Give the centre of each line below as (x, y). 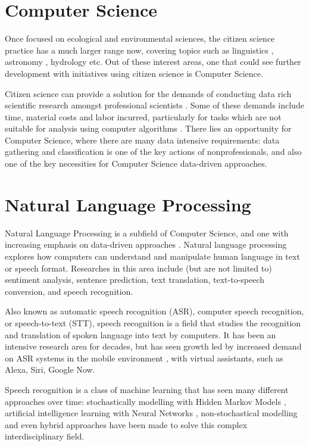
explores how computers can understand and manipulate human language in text (152, 256)
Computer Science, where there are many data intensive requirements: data (142, 140)
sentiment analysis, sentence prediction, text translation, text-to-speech (135, 280)
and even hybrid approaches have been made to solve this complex (126, 424)
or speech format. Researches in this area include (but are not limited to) (138, 268)
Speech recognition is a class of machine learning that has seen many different (147, 389)
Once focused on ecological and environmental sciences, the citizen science (140, 38)
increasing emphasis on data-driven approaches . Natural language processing (146, 244)
